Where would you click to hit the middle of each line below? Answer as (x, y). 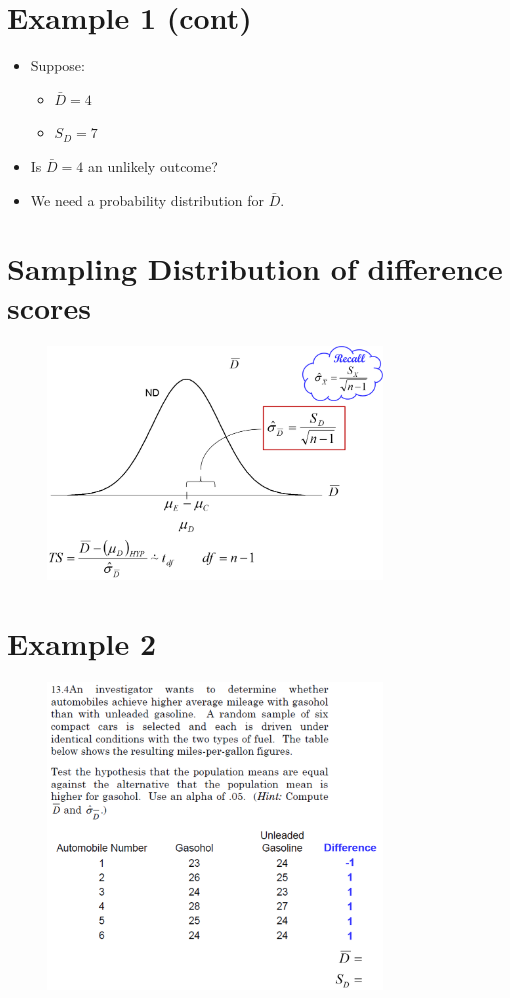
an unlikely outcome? (152, 165)
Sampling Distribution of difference (255, 268)
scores (49, 307)
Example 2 (82, 643)
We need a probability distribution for (147, 199)
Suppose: (57, 65)
